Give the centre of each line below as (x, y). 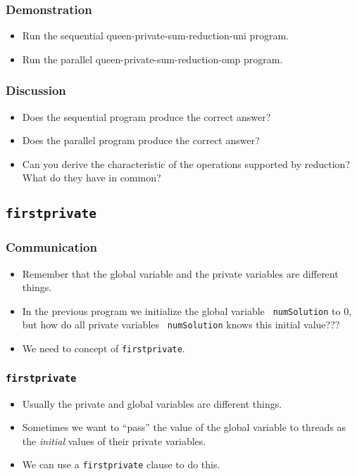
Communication (51, 247)
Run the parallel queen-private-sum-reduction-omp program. (152, 59)
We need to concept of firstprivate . (104, 348)
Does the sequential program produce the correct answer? (146, 116)
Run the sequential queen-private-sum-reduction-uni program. (155, 36)
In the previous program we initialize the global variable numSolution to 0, (187, 310)
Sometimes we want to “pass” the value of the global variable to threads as (184, 427)
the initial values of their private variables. (114, 440)
